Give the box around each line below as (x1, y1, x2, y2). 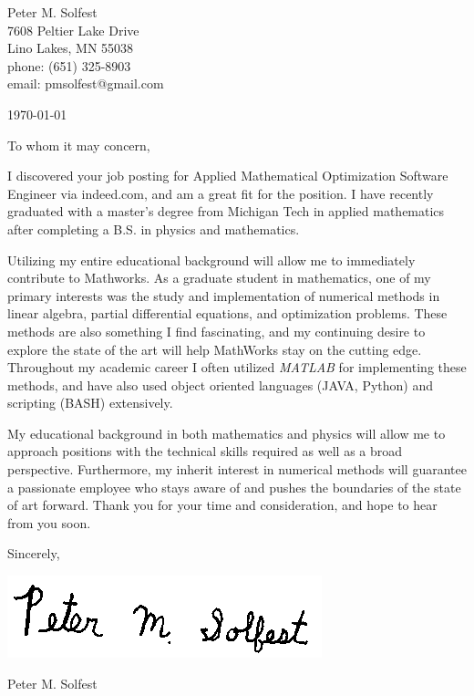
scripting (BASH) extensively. (7, 393, 173, 412)
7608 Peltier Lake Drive (7, 20, 139, 39)
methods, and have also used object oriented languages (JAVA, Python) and (7, 375, 434, 394)
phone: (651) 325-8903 (7, 56, 131, 75)
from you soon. (7, 513, 91, 532)
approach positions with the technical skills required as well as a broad (7, 441, 403, 461)
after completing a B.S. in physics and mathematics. (7, 219, 300, 238)
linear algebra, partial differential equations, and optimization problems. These (7, 304, 448, 323)
